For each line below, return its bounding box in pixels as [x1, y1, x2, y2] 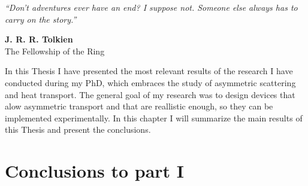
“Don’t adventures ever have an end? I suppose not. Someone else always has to [5, 1, 298, 13]
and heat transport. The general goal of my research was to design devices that [5, 88, 295, 100]
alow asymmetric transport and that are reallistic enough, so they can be [5, 100, 273, 112]
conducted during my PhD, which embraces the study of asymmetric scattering [5, 76, 296, 89]
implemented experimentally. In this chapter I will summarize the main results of [5, 111, 303, 124]
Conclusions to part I [5, 158, 185, 183]
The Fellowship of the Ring [5, 44, 105, 57]
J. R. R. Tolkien [5, 33, 73, 45]
